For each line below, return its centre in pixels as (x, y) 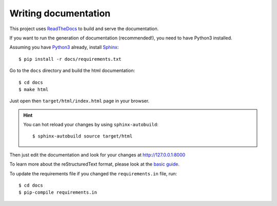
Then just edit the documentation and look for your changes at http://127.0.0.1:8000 (97, 155)
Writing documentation (60, 13)
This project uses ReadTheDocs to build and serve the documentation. (84, 29)
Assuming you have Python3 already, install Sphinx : (64, 47)
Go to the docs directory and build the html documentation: (72, 71)
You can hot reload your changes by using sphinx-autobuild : (91, 125)
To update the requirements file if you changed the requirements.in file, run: (93, 173)
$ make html (34, 89)
